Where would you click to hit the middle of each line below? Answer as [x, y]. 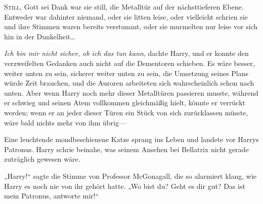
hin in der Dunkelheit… [40, 36]
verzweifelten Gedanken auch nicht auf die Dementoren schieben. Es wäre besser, [129, 63]
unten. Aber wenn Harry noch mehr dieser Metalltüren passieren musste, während [131, 92]
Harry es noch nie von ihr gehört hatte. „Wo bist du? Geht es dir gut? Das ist [125, 186]
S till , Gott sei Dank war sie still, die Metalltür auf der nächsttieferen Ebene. [124, 7]
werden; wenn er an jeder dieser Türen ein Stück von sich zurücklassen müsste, [126, 112]
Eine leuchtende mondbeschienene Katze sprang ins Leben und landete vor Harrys [131, 139]
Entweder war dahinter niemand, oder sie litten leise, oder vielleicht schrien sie [126, 16]
